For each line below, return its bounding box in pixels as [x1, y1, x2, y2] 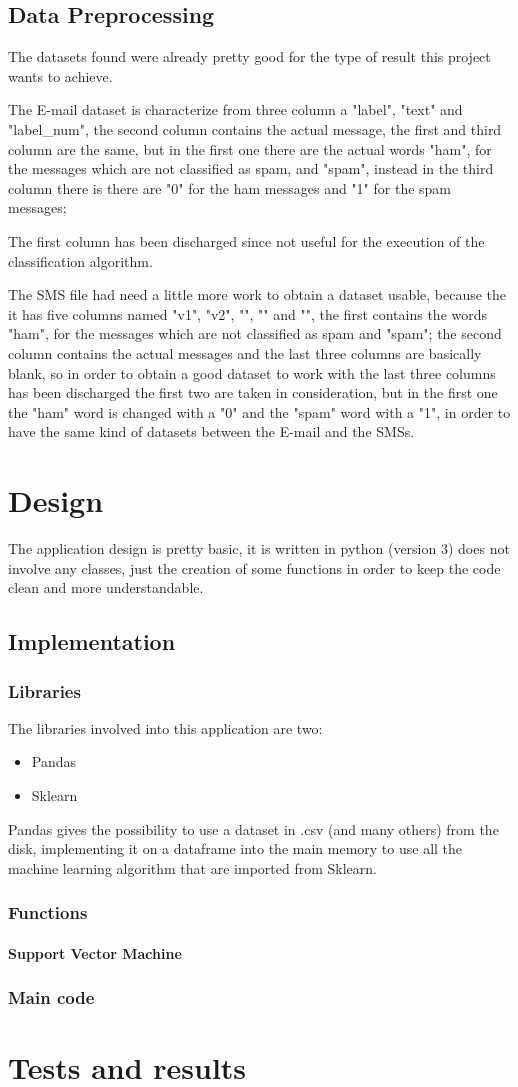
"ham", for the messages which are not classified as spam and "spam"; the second [8, 323, 502, 344]
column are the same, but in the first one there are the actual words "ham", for [8, 138, 492, 159]
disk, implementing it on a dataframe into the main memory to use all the [8, 838, 463, 859]
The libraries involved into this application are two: [8, 717, 323, 738]
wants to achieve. [8, 65, 113, 86]
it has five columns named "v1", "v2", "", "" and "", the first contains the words [8, 303, 488, 324]
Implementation [8, 626, 176, 657]
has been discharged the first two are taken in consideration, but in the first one [8, 382, 498, 403]
